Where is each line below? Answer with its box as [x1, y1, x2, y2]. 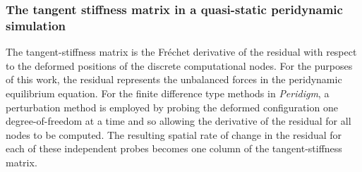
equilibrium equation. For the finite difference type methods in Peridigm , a [6, 85, 330, 100]
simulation [6, 16, 66, 34]
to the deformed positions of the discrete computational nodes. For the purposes [6, 58, 353, 73]
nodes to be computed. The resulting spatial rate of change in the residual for [6, 127, 342, 142]
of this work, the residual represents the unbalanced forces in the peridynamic [6, 72, 342, 87]
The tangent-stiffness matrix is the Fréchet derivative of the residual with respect [6, 44, 357, 59]
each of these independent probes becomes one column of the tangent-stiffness [6, 141, 342, 156]
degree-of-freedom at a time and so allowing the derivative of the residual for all [6, 113, 351, 128]
